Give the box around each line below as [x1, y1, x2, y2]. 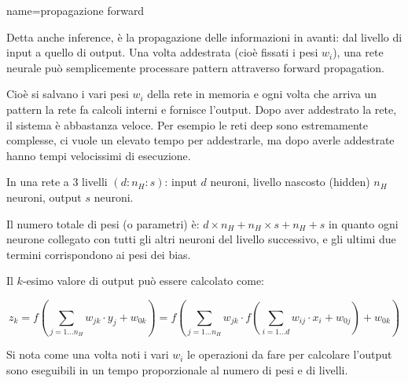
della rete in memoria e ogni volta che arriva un [147, 86, 377, 102]
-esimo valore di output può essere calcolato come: [22, 272, 264, 289]
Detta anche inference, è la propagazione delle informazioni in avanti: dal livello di [6, 28, 402, 45]
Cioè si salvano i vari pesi [6, 86, 129, 102]
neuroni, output [6, 188, 82, 205]
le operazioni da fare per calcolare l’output [187, 346, 392, 363]
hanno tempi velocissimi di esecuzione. [6, 147, 191, 163]
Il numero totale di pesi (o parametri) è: [6, 215, 200, 232]
